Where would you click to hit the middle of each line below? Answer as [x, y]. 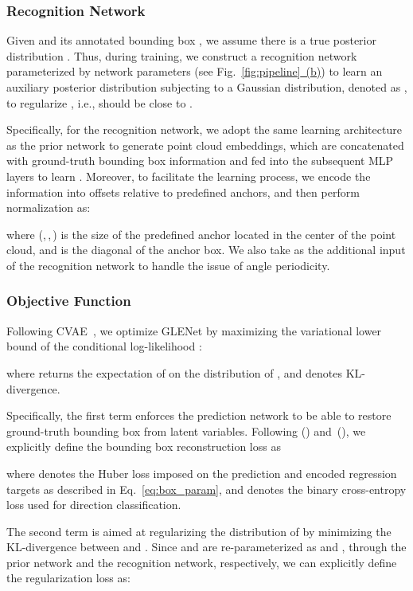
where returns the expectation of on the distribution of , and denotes [174, 372]
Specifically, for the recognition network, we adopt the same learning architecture [204, 129]
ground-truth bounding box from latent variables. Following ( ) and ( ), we [186, 431]
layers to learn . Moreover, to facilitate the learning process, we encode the [189, 176]
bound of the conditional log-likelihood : [104, 346]
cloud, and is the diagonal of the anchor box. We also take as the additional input [206, 250]
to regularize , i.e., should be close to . [99, 102]
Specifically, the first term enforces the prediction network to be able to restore [199, 415]
